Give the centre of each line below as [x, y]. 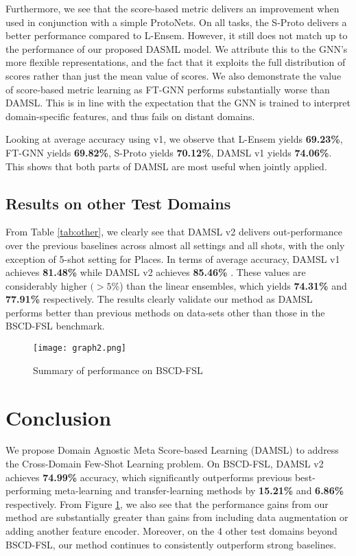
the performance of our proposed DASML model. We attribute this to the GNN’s [177, 48]
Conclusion [59, 417]
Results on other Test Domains [118, 203]
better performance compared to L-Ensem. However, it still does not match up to [177, 35]
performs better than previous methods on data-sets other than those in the [165, 312]
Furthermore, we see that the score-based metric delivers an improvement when [173, 8]
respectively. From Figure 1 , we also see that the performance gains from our [167, 503]
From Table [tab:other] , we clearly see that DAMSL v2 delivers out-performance [174, 232]
